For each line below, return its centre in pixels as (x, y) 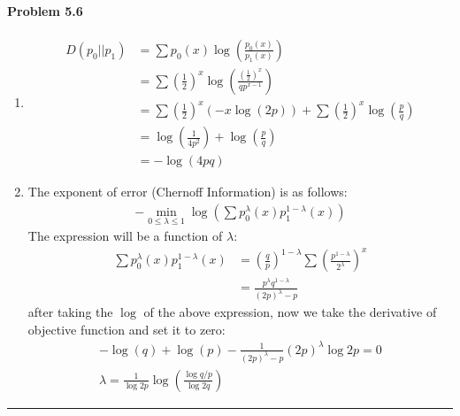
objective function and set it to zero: (126, 329)
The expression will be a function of (125, 236)
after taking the (70, 312)
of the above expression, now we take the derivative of (290, 312)
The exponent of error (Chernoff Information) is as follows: (188, 192)
